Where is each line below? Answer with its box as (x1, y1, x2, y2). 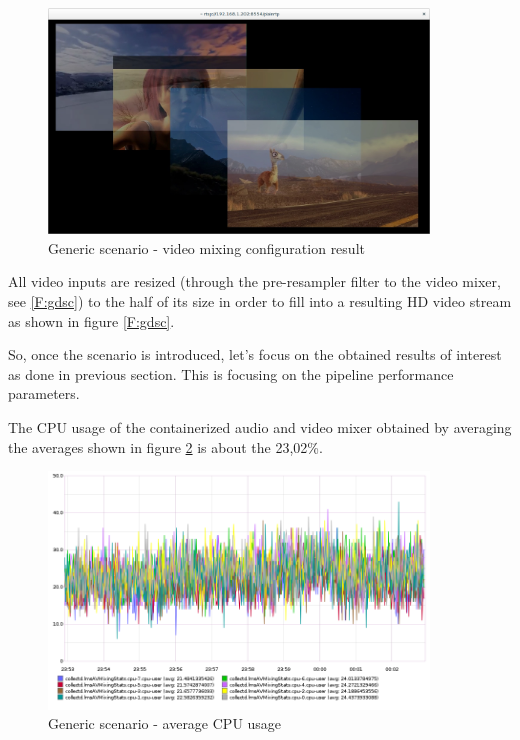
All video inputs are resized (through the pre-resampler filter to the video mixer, (8, 271, 501, 292)
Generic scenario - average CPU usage (48, 713, 282, 734)
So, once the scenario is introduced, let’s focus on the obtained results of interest (8, 344, 502, 365)
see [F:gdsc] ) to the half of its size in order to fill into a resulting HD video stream (8, 290, 512, 311)
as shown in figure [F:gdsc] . (8, 310, 175, 331)
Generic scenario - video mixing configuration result (48, 237, 365, 258)
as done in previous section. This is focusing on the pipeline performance (8, 363, 454, 384)
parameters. (8, 383, 80, 404)
